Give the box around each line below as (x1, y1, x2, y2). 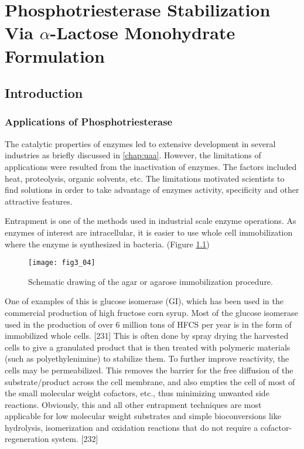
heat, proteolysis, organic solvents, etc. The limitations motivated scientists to (5, 172, 285, 184)
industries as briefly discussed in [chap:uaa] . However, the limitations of (5, 149, 261, 161)
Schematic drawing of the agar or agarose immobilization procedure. (28, 275, 273, 287)
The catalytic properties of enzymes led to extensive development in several (5, 137, 276, 149)
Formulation (5, 43, 105, 67)
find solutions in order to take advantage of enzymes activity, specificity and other (5, 183, 299, 196)
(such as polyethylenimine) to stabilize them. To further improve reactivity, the (5, 352, 289, 365)
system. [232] (52, 433, 98, 445)
